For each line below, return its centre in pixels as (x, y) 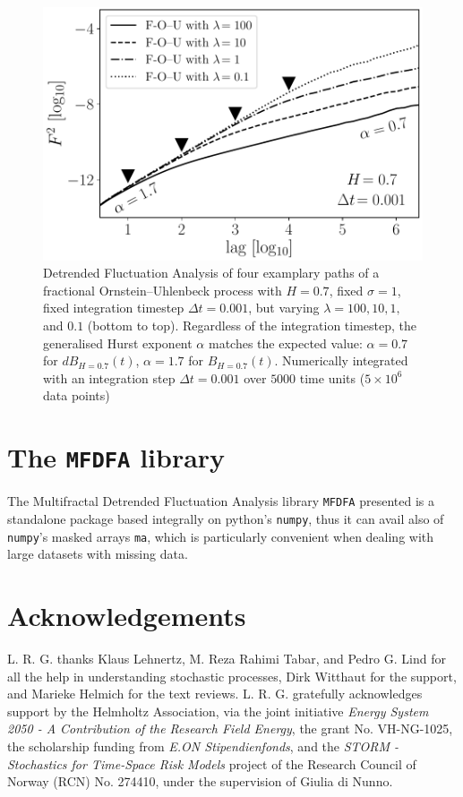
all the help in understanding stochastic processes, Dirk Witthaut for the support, (232, 676)
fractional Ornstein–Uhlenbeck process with (163, 290)
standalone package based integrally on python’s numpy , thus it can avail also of (226, 518)
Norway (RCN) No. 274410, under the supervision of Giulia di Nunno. (200, 781)
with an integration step (109, 377)
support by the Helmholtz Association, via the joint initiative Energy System (218, 711)
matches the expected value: (285, 343)
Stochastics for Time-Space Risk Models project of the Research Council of (212, 763)
